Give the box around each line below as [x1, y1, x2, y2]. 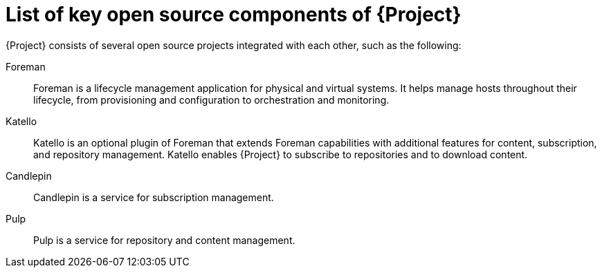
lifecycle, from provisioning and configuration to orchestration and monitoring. [33, 93, 390, 106]
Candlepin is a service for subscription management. [33, 191, 274, 203]
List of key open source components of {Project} [6, 3, 462, 26]
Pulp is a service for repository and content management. [33, 234, 295, 246]
